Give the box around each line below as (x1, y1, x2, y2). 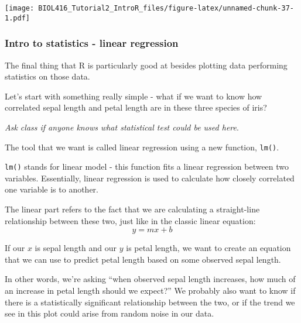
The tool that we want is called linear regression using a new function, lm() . (5, 140, 279, 153)
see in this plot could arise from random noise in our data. (5, 307, 214, 319)
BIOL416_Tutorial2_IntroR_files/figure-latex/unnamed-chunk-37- (38, 4, 294, 12)
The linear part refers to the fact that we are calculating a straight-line (5, 203, 260, 215)
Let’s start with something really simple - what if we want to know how (5, 90, 262, 102)
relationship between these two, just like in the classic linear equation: (5, 214, 256, 226)
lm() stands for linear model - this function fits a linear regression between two (5, 160, 289, 173)
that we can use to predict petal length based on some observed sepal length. (5, 253, 281, 265)
